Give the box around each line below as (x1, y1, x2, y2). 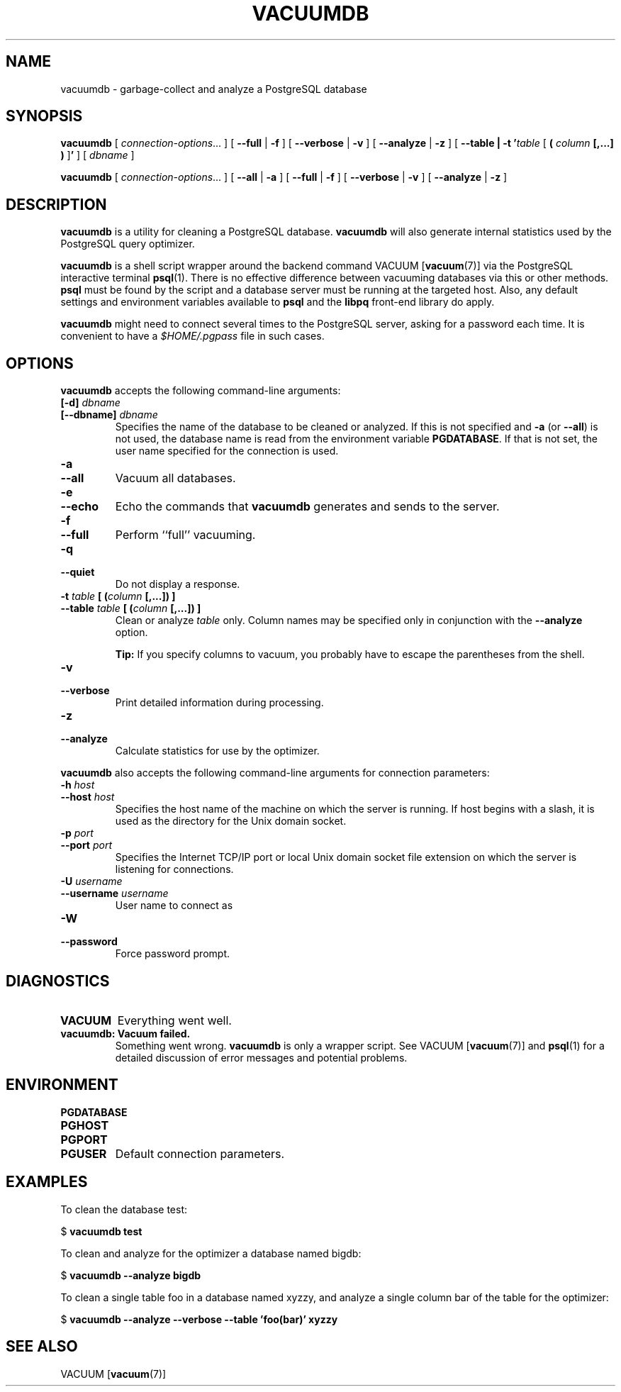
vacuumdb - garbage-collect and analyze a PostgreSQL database (60, 82, 367, 95)
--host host (60, 791, 115, 803)
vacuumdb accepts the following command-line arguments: (60, 384, 341, 397)
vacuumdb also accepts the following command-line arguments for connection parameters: (60, 767, 490, 779)
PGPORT (60, 1132, 108, 1147)
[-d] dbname (60, 396, 121, 409)
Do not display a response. (115, 578, 240, 591)
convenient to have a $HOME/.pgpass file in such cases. (60, 330, 325, 343)
